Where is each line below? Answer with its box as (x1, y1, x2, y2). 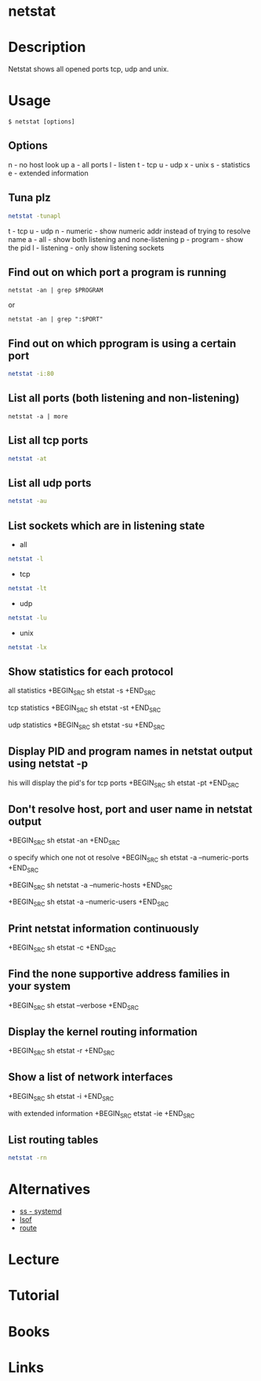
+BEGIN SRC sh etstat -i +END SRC (8, 1091, 114, 1103)
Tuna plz (8, 191, 51, 204)
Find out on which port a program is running (8, 266, 227, 279)
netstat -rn (8, 1154, 47, 1162)
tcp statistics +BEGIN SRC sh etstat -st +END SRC (8, 703, 161, 714)
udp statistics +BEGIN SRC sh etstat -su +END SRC (8, 720, 165, 731)
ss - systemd (19, 1207, 62, 1216)
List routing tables (8, 1133, 99, 1146)
